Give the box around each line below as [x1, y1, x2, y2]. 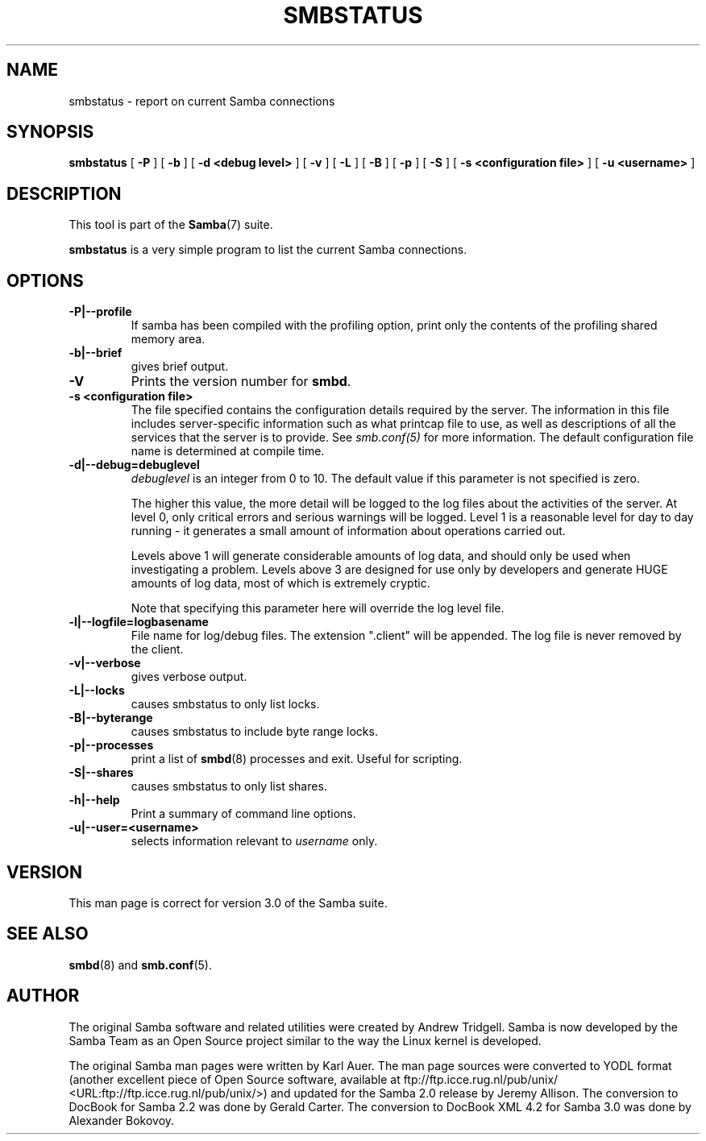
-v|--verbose [69, 656, 141, 670]
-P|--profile [69, 305, 132, 319]
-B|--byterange [69, 711, 153, 725]
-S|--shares [69, 766, 134, 780]
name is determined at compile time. [131, 444, 325, 458]
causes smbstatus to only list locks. [131, 697, 320, 712]
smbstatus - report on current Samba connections [69, 93, 335, 108]
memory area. [131, 332, 206, 346]
